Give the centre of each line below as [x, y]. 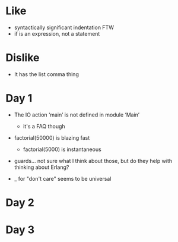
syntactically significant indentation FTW [64, 27]
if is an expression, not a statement [57, 33]
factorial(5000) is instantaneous [62, 149]
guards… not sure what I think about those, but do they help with [93, 161]
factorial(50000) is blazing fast [52, 137]
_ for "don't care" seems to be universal [63, 178]
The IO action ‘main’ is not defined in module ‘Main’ [77, 115]
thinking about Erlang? [42, 167]
